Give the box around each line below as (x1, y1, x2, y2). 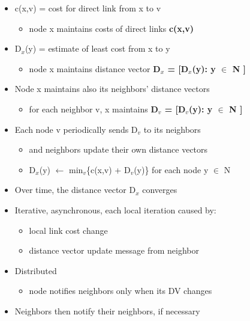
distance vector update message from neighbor (29, 244, 200, 257)
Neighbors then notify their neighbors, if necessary (14, 304, 200, 317)
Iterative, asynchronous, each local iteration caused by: (14, 203, 216, 216)
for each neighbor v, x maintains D (29, 102, 158, 115)
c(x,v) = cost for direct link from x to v (14, 2, 161, 14)
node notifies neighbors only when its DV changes (29, 284, 212, 297)
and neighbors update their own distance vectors (29, 143, 208, 156)
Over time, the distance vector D (14, 183, 136, 196)
